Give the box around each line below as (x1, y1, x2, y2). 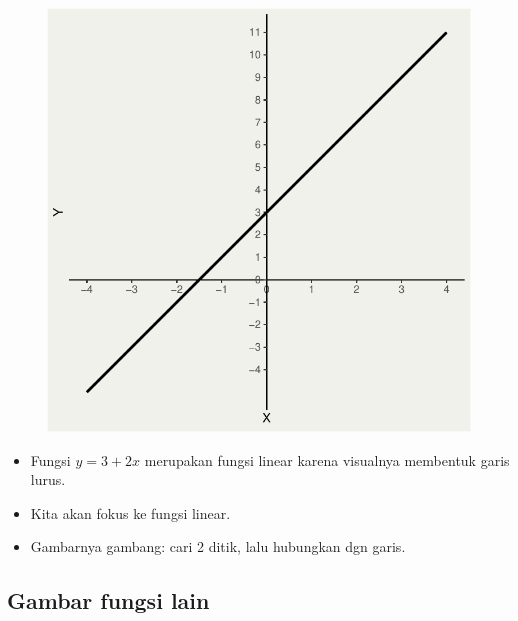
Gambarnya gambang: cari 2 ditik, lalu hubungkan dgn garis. (30, 536, 406, 557)
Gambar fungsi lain (7, 585, 210, 616)
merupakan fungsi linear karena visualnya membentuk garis (144, 449, 510, 470)
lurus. (30, 469, 66, 490)
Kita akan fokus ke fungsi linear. (30, 502, 231, 523)
